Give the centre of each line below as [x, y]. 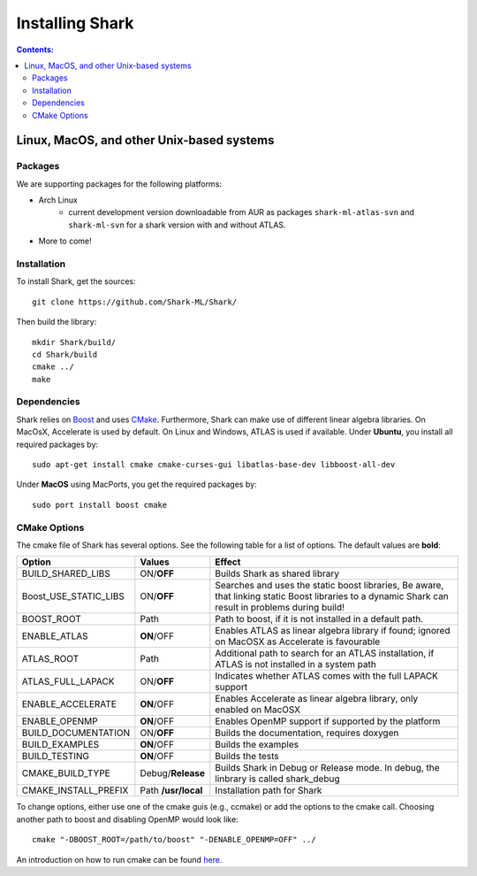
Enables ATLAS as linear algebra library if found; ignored [333, 631]
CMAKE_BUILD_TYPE [66, 773]
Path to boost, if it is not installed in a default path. [319, 619]
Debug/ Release [173, 773]
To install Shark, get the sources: [76, 281]
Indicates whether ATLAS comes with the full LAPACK [327, 676]
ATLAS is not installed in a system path [296, 665]
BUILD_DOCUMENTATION [76, 733]
